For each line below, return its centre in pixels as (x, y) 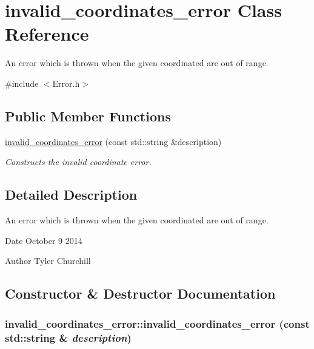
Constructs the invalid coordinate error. (78, 162)
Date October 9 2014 (44, 240)
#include (22, 83)
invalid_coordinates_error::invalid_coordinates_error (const (157, 323)
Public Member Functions (88, 116)
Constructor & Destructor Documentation (140, 293)
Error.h (66, 83)
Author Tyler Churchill (48, 261)
